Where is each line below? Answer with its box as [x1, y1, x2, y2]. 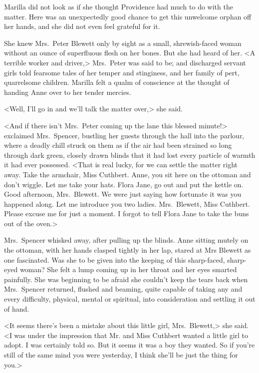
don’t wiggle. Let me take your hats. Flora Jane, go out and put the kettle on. [4, 179, 244, 189]
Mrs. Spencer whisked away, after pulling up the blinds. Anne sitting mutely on [4, 235, 249, 245]
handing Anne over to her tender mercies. [4, 86, 131, 97]
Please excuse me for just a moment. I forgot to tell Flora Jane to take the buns [4, 208, 249, 219]
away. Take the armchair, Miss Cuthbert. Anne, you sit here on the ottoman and [4, 169, 251, 179]
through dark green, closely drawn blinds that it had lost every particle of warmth [4, 149, 256, 160]
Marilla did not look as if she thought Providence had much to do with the [4, 1, 233, 11]
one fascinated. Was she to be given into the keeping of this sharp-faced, [4, 254, 225, 265]
